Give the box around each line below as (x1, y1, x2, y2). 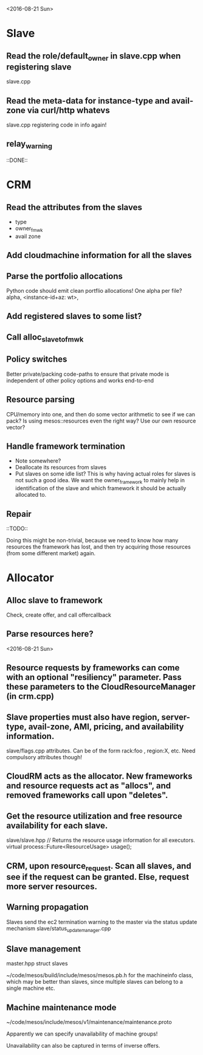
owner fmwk (15, 225, 43, 233)
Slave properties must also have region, (6, 712, 160, 722)
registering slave (6, 61, 72, 72)
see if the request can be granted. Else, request (6, 872, 190, 882)
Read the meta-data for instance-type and (6, 96, 170, 106)
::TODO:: (6, 525, 29, 532)
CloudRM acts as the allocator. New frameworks (6, 771, 193, 782)
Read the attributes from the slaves (6, 202, 143, 212)
